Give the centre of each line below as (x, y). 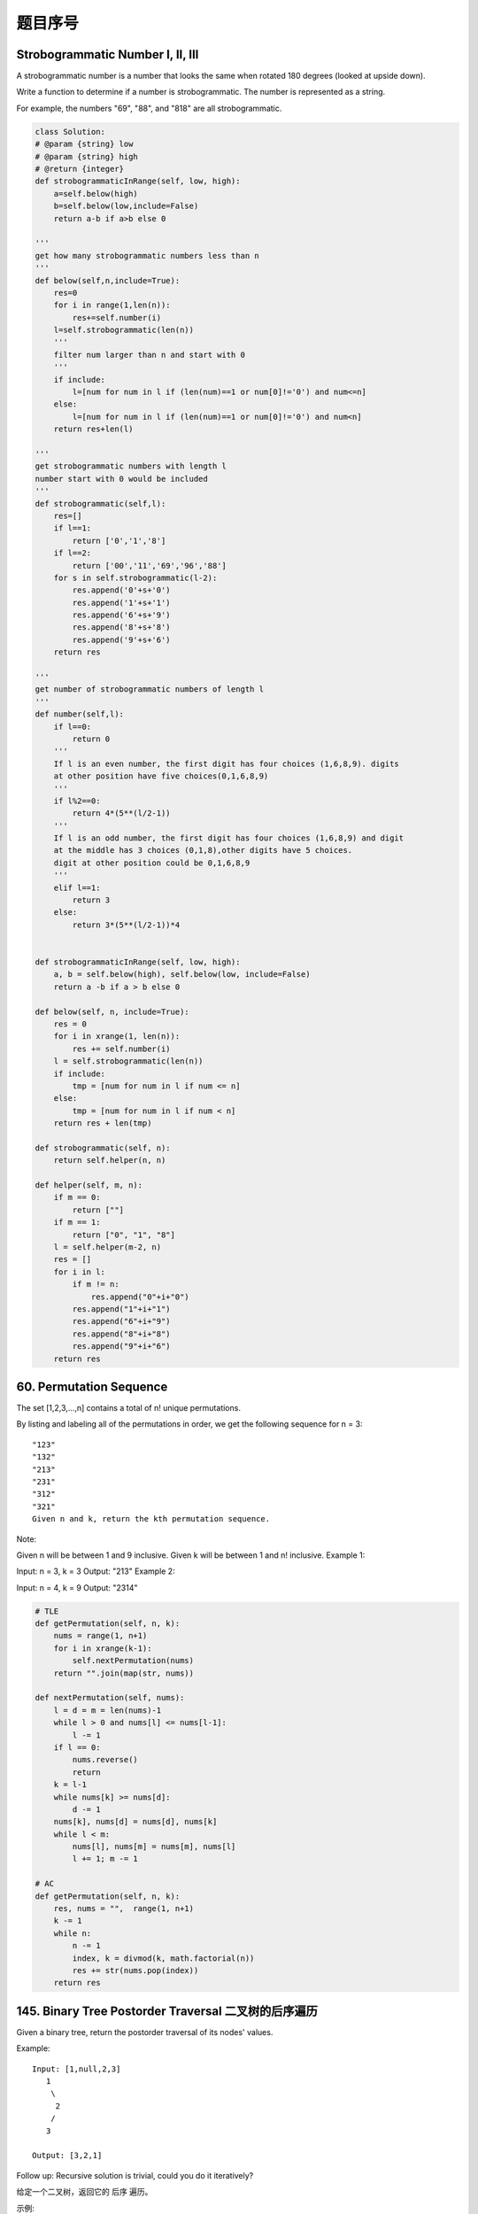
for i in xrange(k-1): (103, 1648)
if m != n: (96, 1285)
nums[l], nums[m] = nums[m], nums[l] (154, 1847)
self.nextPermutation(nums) (133, 1661)
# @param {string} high (87, 156)
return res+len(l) (93, 429)
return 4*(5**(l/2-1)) (122, 813)
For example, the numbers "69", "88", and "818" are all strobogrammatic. (149, 108)
